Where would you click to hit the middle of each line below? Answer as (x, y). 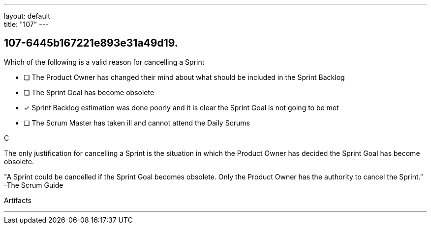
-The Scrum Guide (34, 185)
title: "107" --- (26, 24)
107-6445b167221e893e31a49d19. (91, 43)
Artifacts (18, 200)
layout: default (27, 16)
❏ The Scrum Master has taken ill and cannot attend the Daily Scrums (137, 123)
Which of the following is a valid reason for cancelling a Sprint (104, 62)
